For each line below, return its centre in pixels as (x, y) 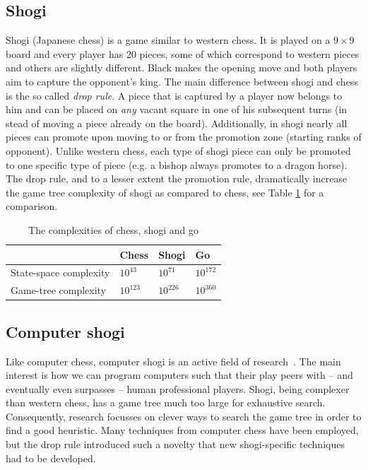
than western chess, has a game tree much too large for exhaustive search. (166, 403)
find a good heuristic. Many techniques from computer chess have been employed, (182, 430)
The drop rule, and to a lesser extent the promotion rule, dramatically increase (177, 178)
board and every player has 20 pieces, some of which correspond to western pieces (183, 53)
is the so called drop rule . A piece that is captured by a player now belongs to (174, 95)
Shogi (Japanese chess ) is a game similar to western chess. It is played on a (168, 40)
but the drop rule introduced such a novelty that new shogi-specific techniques (175, 444)
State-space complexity (60, 272)
